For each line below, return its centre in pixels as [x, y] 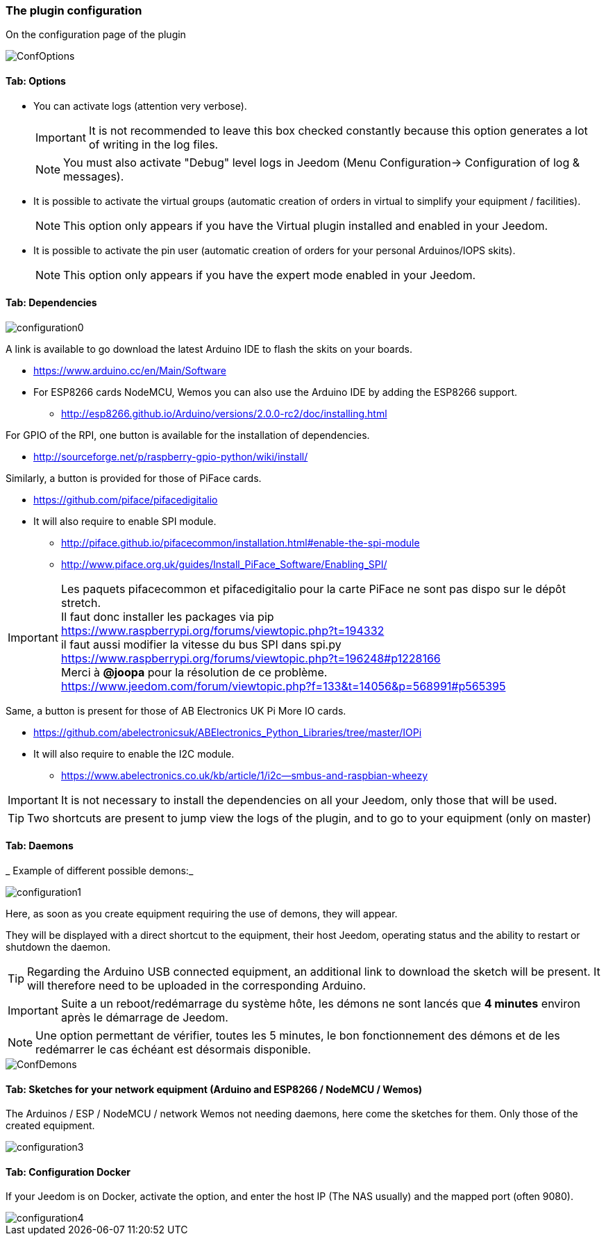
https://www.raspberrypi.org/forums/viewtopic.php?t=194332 [222, 630]
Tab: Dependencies [51, 303]
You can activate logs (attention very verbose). [140, 106]
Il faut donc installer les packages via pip [167, 616]
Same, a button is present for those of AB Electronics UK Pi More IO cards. [176, 710]
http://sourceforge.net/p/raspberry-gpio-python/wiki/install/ [171, 456]
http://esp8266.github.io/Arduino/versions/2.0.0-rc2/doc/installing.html [224, 413]
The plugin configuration [74, 10]
